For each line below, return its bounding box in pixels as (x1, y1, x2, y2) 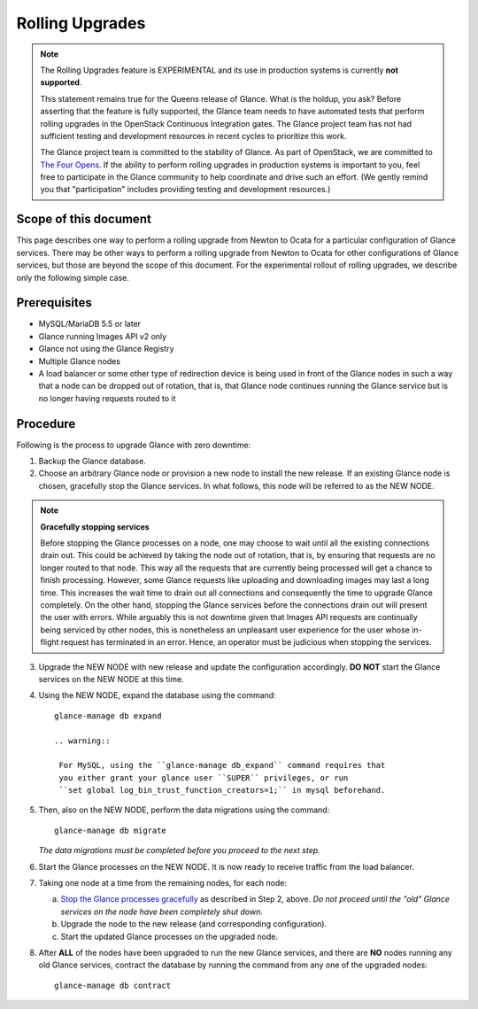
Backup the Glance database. (38, 456, 146, 467)
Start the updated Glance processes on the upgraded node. (60, 931, 279, 942)
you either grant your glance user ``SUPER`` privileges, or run (58, 772, 349, 783)
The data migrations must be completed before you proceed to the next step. (38, 845, 320, 856)
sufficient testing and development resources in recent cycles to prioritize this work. (40, 130, 347, 141)
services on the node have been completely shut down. (60, 906, 263, 917)
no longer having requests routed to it (38, 392, 176, 403)
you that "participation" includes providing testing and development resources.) (40, 184, 331, 195)
